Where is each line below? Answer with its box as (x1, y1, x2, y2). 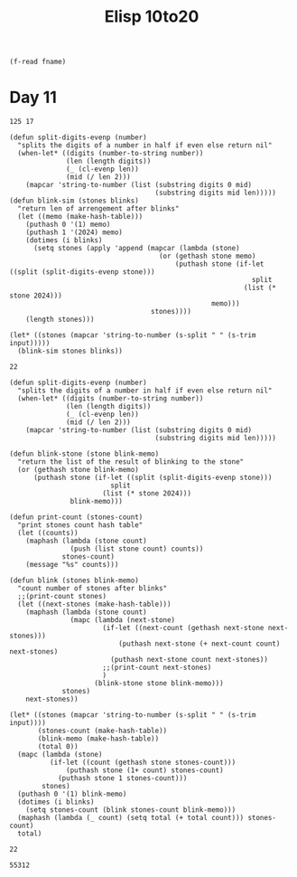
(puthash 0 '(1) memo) (25, 220, 111, 230)
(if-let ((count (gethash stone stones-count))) (49, 758, 237, 768)
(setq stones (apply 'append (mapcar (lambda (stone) (32, 244, 241, 253)
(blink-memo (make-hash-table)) (37, 734, 160, 743)
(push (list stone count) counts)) (70, 544, 204, 553)
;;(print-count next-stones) (102, 663, 212, 673)
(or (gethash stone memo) (158, 251, 256, 261)
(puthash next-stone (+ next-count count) (118, 639, 281, 648)
